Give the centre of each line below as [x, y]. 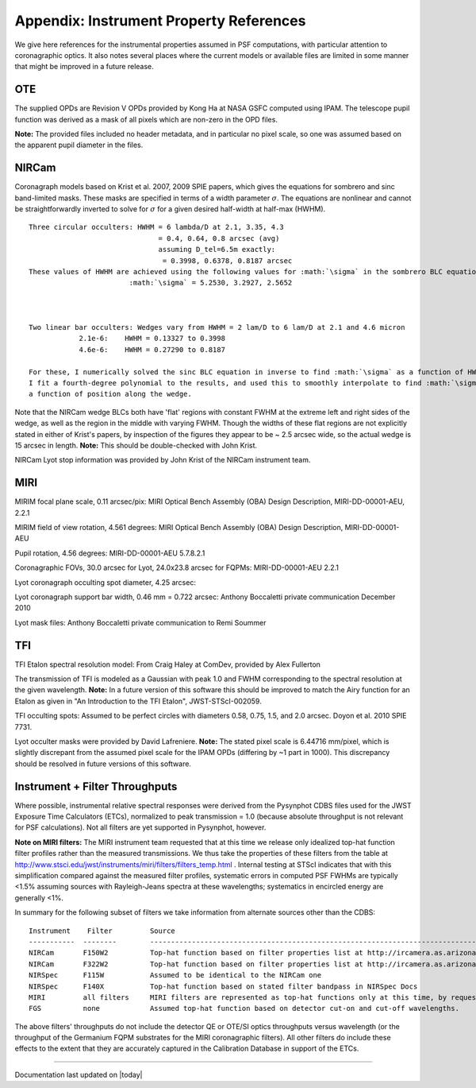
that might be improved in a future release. [84, 67]
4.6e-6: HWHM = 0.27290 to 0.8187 [152, 349]
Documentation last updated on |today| [79, 1074]
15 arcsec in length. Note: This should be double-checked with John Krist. [136, 445]
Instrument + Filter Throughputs [96, 786]
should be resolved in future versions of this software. [103, 764]
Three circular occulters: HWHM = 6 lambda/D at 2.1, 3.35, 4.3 [157, 227]
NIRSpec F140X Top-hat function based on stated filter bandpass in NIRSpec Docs [223, 986]
